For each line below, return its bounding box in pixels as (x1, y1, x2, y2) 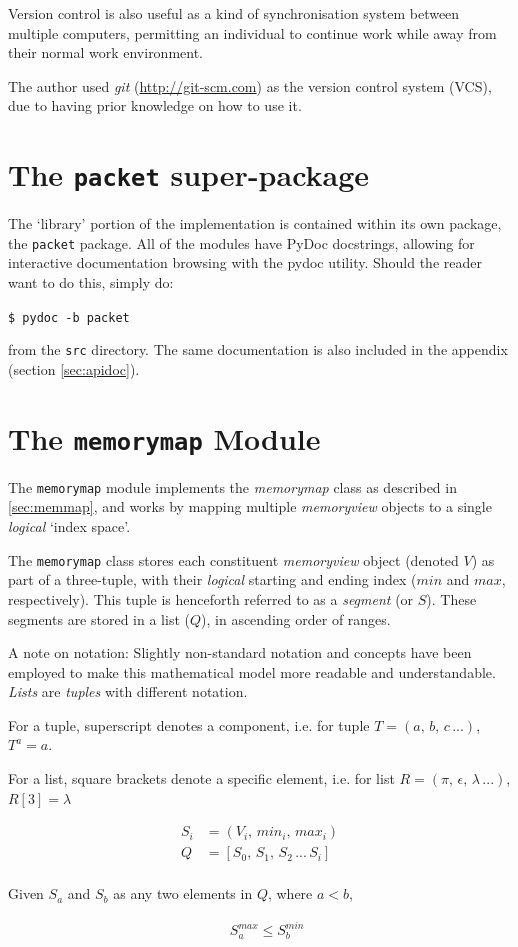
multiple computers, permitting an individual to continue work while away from (8, 22, 497, 43)
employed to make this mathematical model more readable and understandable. (8, 661, 496, 682)
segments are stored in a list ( (8, 608, 190, 629)
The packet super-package (8, 154, 370, 195)
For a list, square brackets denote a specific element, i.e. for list (8, 768, 395, 789)
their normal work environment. (8, 42, 204, 63)
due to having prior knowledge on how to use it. (8, 95, 302, 116)
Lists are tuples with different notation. (8, 681, 248, 702)
